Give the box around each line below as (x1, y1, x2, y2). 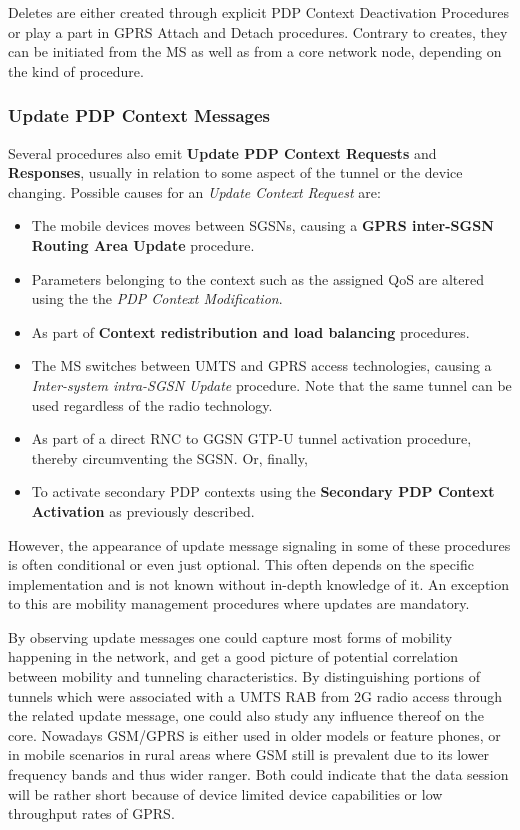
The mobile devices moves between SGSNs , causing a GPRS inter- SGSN (31, 215, 494, 236)
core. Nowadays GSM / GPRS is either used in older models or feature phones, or (8, 724, 501, 745)
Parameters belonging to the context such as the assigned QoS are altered (31, 268, 485, 289)
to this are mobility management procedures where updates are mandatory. (8, 593, 470, 614)
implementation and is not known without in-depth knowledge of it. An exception (8, 573, 510, 594)
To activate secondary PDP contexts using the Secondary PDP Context (31, 481, 495, 502)
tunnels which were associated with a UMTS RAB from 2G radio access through (8, 685, 503, 706)
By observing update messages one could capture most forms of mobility (8, 626, 453, 647)
